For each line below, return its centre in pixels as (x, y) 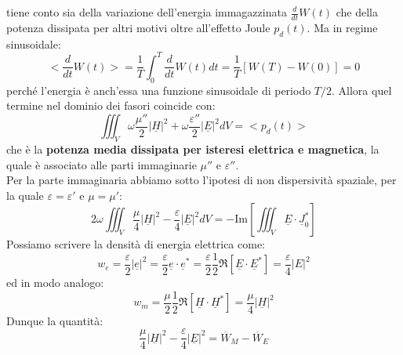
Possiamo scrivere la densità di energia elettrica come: (136, 244)
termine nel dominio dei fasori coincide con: (111, 105)
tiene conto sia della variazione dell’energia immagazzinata (147, 12)
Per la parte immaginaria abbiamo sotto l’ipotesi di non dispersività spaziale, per (201, 180)
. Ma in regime (342, 27)
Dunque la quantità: (55, 320)
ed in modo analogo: (55, 282)
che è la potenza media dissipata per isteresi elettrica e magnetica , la (193, 149)
